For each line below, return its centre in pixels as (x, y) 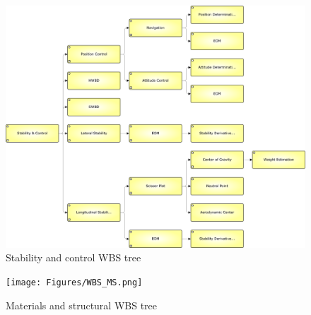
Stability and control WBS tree (74, 257)
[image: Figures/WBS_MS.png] (74, 283)
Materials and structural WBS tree (82, 305)
